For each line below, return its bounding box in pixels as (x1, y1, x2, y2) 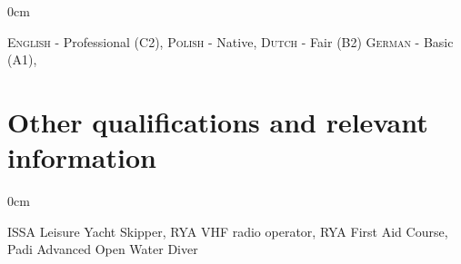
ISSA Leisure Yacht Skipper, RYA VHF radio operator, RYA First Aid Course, (7, 221, 448, 240)
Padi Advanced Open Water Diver (7, 240, 198, 259)
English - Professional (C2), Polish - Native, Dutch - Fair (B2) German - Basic (7, 32, 454, 51)
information (7, 139, 156, 176)
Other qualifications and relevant (7, 103, 428, 140)
